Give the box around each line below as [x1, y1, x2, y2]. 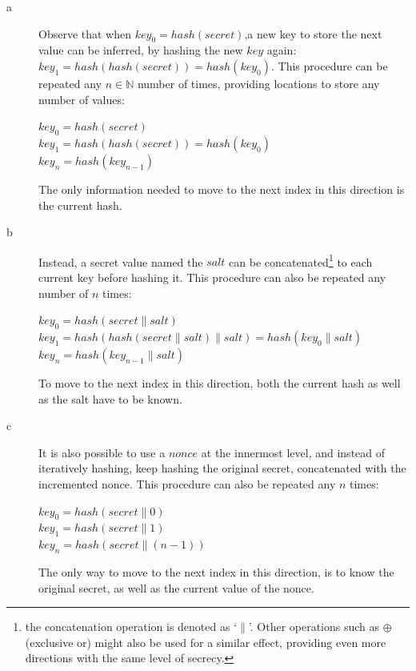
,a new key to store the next [244, 25, 382, 42]
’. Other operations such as [248, 618, 380, 635]
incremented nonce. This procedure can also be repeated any [38, 475, 336, 492]
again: [266, 42, 297, 58]
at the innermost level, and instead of [201, 444, 386, 460]
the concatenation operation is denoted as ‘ [25, 618, 238, 635]
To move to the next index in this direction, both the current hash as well [38, 374, 401, 391]
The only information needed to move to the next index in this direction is [38, 180, 405, 197]
